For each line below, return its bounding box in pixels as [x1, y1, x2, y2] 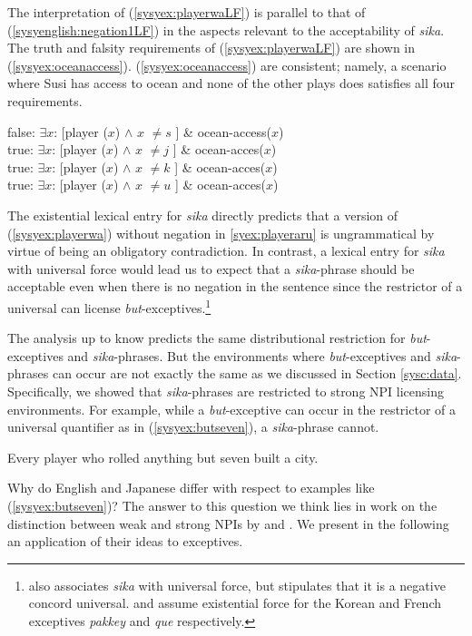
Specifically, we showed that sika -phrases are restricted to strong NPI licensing [7, 381, 445, 400]
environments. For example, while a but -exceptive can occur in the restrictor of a [7, 399, 456, 418]
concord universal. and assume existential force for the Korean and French [28, 593, 441, 612]
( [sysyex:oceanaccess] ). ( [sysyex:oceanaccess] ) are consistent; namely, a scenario [7, 55, 447, 74]
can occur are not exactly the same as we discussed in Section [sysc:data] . [52, 364, 462, 383]
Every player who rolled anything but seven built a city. [7, 447, 319, 466]
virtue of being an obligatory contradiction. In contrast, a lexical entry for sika [7, 241, 445, 260]
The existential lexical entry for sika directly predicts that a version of [7, 205, 398, 224]
